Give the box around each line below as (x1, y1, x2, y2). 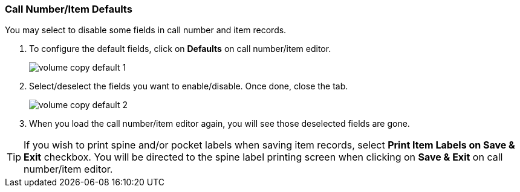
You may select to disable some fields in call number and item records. (5, 25, 287, 36)
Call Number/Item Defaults (5, 3, 132, 15)
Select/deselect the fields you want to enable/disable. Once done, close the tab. (29, 81, 348, 92)
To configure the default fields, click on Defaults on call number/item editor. (29, 43, 331, 54)
